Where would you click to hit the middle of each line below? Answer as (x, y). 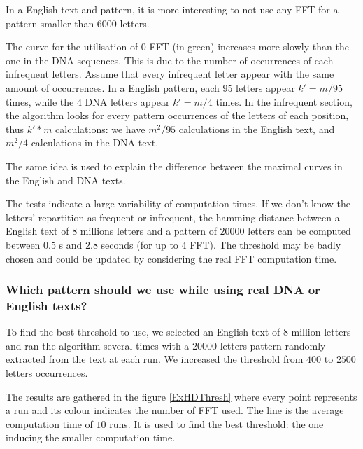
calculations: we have (100, 129)
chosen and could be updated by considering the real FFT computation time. (171, 258)
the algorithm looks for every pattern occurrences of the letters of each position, (177, 115)
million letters (321, 332)
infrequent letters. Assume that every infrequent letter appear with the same (170, 74)
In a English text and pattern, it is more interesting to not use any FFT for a (172, 9)
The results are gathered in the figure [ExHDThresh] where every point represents (181, 396)
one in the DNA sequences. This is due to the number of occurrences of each (170, 60)
